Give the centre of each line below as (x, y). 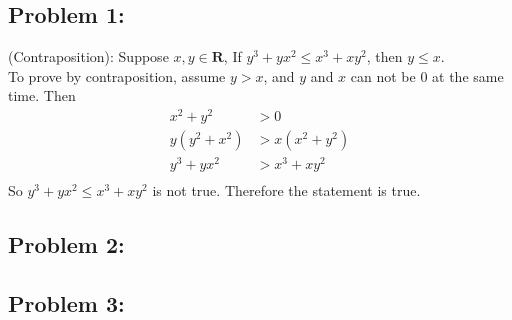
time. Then (42, 95)
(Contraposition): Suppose (88, 56)
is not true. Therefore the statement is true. (286, 190)
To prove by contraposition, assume (117, 75)
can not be (383, 75)
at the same (468, 75)
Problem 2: (66, 244)
